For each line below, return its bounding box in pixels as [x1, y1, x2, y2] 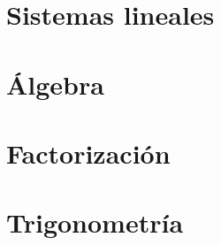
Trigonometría [6, 204, 184, 241]
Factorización [6, 134, 171, 171]
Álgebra [6, 65, 104, 102]
